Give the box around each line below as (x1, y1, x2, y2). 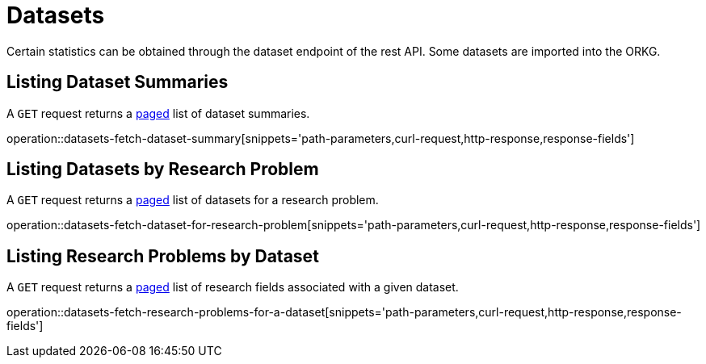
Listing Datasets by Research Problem (6, 159, 319, 180)
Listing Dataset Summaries (6, 72, 229, 93)
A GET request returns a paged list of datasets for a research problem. (6, 193, 379, 207)
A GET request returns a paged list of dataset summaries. (6, 106, 310, 120)
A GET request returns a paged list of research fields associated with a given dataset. (6, 280, 459, 295)
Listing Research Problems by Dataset (6, 245, 319, 266)
